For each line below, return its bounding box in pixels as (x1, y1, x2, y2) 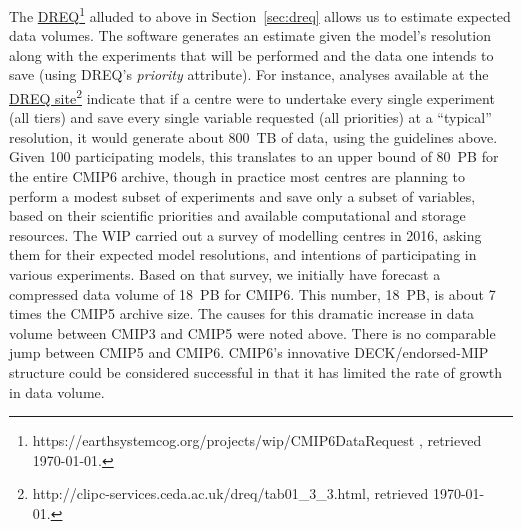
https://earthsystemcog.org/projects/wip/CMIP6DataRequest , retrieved (32, 430, 482, 451)
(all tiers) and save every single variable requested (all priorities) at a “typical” (9, 107, 492, 128)
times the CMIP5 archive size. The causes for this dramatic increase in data (9, 303, 475, 324)
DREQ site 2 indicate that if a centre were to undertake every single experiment (9, 85, 495, 108)
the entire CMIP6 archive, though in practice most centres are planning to (9, 166, 465, 187)
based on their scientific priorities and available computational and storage (9, 205, 466, 226)
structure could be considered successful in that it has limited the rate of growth (9, 362, 502, 382)
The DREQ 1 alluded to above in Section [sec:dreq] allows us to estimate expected (9, 3, 511, 26)
